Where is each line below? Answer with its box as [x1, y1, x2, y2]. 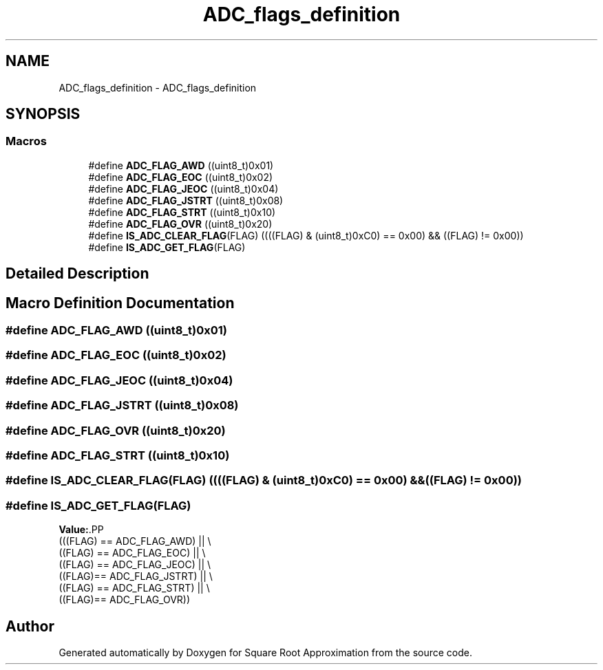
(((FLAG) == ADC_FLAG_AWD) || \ [59, 535, 211, 548]
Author [6, 617, 54, 635]
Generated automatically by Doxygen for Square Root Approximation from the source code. [59, 646, 472, 658]
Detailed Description [6, 265, 149, 283]
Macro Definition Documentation [6, 294, 235, 312]
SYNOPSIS [6, 105, 81, 123]
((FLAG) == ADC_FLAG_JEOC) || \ [59, 559, 211, 571]
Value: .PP [59, 523, 104, 536]
